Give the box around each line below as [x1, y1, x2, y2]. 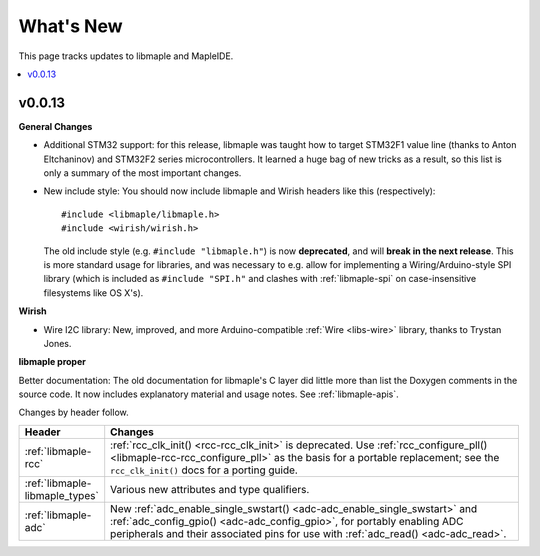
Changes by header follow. [18, 406, 129, 419]
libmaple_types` [24, 488, 99, 502]
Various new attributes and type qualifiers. [110, 482, 310, 496]
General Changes [18, 120, 93, 132]
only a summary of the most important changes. [43, 167, 242, 179]
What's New [18, 15, 124, 37]
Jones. [43, 337, 72, 349]
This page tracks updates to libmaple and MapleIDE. [18, 50, 234, 62]
